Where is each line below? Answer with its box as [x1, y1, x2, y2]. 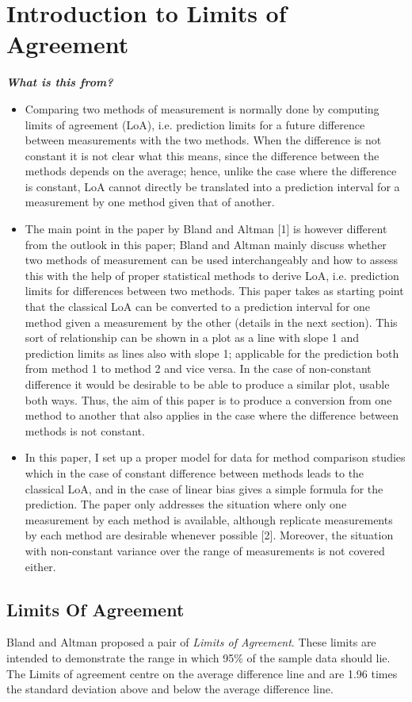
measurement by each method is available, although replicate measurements [25, 511, 393, 527]
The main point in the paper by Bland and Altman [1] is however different [25, 221, 387, 237]
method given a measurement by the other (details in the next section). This [25, 313, 398, 330]
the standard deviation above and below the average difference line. [6, 681, 334, 697]
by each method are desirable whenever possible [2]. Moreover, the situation [25, 527, 394, 543]
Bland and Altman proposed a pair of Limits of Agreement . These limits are [6, 634, 376, 650]
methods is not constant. [25, 422, 145, 439]
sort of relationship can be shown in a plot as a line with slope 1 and [25, 329, 360, 346]
